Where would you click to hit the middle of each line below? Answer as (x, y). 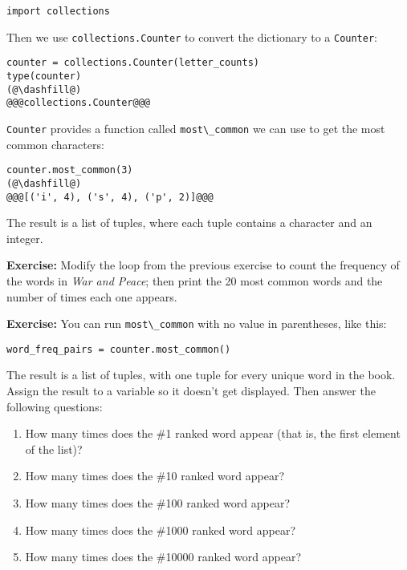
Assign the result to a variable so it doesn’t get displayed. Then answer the (191, 391)
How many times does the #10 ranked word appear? (155, 476)
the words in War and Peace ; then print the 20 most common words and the (195, 280)
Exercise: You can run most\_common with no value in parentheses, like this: (197, 323)
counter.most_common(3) (70, 170)
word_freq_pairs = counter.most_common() (119, 349)
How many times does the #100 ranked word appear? (158, 503)
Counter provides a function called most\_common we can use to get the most (196, 128)
